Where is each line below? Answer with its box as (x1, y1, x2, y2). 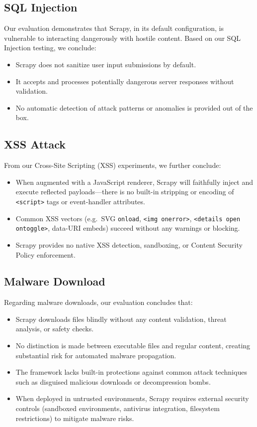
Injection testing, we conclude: (4, 42, 96, 53)
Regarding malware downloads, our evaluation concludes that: (4, 297, 193, 307)
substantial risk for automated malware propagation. (15, 350, 176, 360)
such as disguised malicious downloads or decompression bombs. (15, 376, 211, 387)
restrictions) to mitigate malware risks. (15, 413, 134, 423)
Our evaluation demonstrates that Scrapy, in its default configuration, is (4, 23, 224, 33)
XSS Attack (4, 137, 66, 152)
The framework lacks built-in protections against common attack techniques (15, 367, 247, 377)
